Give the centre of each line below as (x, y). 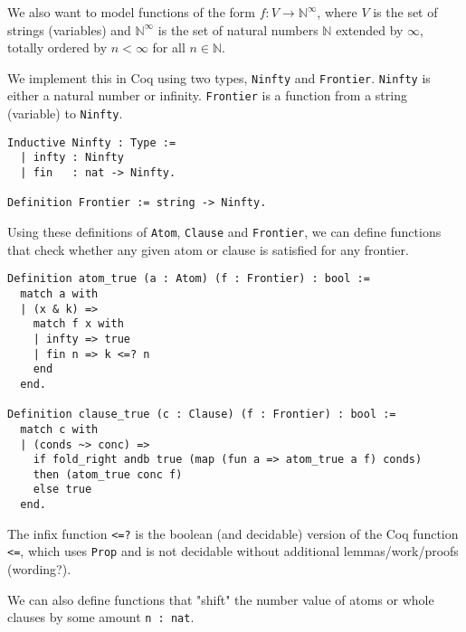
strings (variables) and (69, 29)
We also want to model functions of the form (131, 12)
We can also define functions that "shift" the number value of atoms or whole (221, 599)
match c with (59, 429)
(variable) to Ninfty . (65, 113)
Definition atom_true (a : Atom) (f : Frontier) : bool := (189, 279)
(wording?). (39, 569)
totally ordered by (57, 47)
